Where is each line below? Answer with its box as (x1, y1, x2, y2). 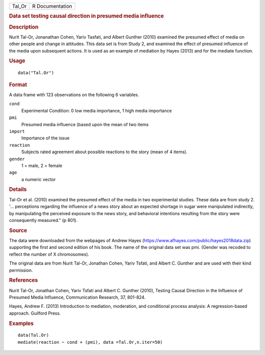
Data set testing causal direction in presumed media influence (9, 13, 164, 20)
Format (9, 81, 27, 88)
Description (9, 24, 39, 30)
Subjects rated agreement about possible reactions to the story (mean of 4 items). (21, 149, 187, 155)
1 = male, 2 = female (21, 163, 62, 168)
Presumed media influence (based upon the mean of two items (21, 121, 149, 127)
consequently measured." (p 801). (9, 217, 78, 223)
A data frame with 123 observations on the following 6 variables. (9, 92, 139, 98)
